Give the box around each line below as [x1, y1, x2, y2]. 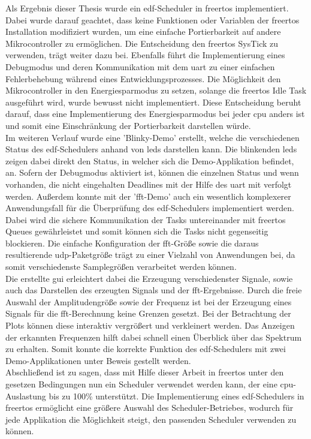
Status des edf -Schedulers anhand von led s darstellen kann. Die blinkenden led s [5, 143, 297, 155]
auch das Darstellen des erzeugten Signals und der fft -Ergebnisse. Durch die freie [5, 284, 302, 296]
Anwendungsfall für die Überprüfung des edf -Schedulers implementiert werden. [5, 202, 294, 214]
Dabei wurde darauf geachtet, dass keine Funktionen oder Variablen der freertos [5, 13, 300, 26]
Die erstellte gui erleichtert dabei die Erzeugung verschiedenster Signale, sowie [5, 272, 293, 284]
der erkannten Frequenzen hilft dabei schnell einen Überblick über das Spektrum [5, 330, 302, 343]
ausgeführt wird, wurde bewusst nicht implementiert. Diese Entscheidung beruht [5, 95, 301, 108]
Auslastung [5, 389, 46, 402]
